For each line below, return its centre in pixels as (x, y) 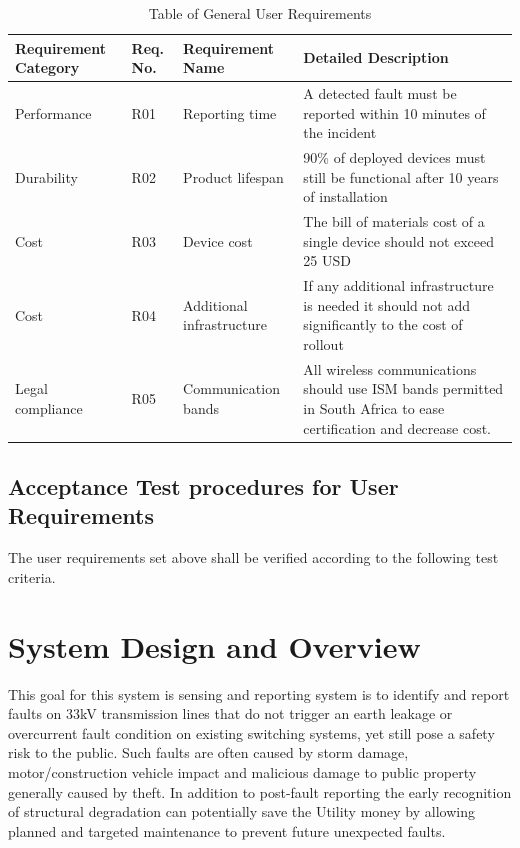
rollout (323, 343)
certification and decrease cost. (397, 427)
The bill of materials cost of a (394, 221)
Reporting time (230, 112)
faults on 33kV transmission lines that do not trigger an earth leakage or (230, 713)
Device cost (218, 240)
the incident (340, 132)
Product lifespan (233, 176)
